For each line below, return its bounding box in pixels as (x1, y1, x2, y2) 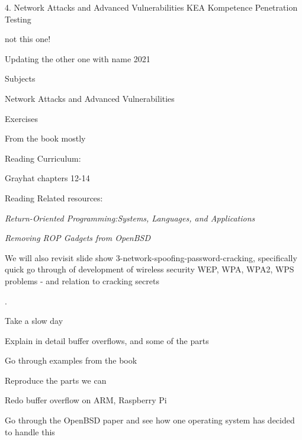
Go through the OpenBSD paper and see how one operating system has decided (5, 414, 295, 426)
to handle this (5, 425, 55, 438)
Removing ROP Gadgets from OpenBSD (5, 232, 150, 244)
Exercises (5, 112, 38, 124)
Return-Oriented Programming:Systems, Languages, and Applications (5, 211, 255, 224)
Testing (5, 12, 31, 25)
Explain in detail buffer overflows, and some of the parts (5, 334, 209, 346)
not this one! (5, 33, 51, 45)
